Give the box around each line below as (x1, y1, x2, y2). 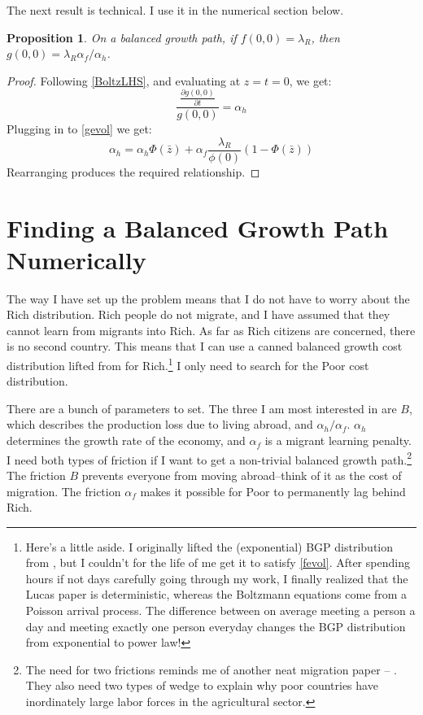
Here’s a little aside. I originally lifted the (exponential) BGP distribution (25, 538, 394, 555)
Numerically (7, 242, 146, 276)
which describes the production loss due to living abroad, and (7, 416, 313, 433)
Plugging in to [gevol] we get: (7, 120, 152, 137)
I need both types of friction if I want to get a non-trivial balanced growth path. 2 (7, 448, 412, 468)
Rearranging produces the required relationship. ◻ (7, 163, 260, 180)
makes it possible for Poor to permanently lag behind (140, 482, 406, 499)
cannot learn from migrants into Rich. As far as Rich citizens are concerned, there (7, 321, 416, 338)
